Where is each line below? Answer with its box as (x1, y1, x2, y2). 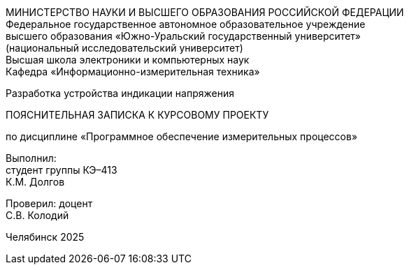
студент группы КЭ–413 (6, 164, 117, 176)
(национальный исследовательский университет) (6, 42, 243, 54)
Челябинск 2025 (6, 231, 85, 243)
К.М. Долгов (6, 176, 65, 188)
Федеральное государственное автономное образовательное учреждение (6, 18, 366, 30)
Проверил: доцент (6, 197, 93, 209)
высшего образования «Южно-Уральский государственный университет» (6, 30, 361, 42)
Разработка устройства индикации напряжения (6, 87, 234, 99)
